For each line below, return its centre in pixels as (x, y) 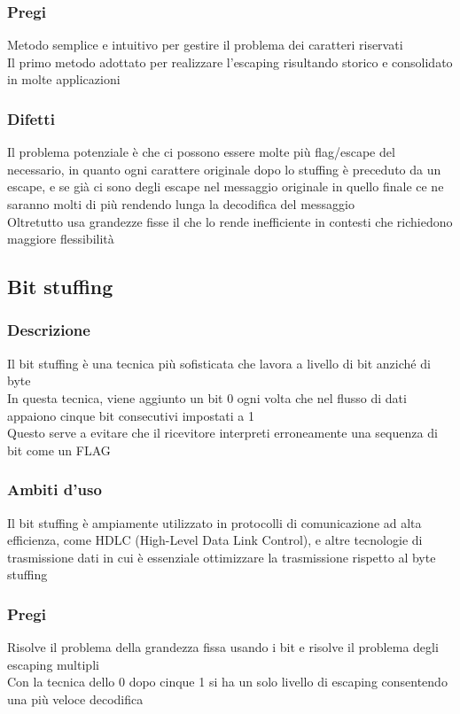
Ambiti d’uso (55, 489)
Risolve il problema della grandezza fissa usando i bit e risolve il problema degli (223, 647)
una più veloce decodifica (75, 698)
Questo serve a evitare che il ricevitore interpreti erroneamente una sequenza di (222, 433)
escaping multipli (53, 664)
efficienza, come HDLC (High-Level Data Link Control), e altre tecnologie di (215, 540)
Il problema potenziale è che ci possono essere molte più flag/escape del (201, 152)
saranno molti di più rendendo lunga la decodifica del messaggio (181, 204)
